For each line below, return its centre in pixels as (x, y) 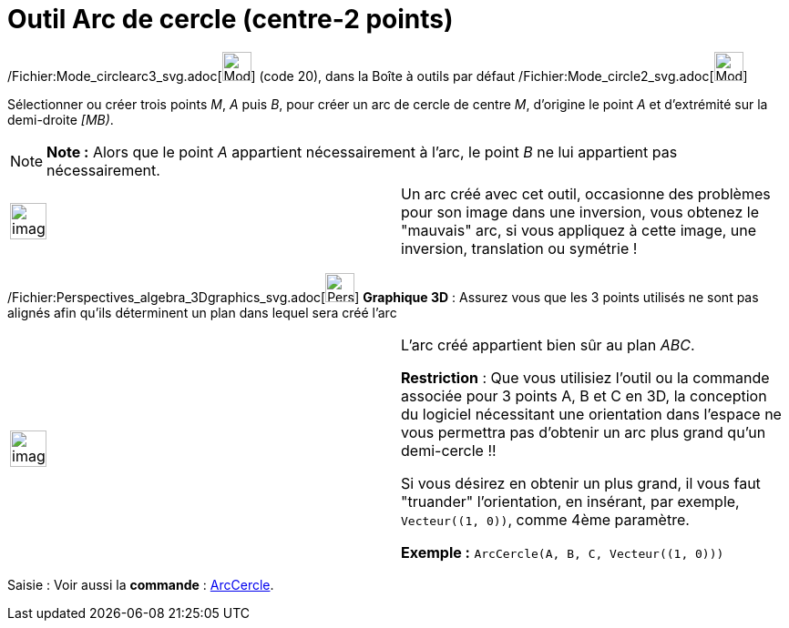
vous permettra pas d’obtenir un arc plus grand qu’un (584, 432)
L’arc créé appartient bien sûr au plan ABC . (548, 344)
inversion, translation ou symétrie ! (519, 248)
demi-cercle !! (449, 450)
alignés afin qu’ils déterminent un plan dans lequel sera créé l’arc (202, 312)
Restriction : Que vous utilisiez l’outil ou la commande (585, 377)
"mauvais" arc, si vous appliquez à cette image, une (579, 230)
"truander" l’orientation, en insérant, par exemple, (570, 501)
